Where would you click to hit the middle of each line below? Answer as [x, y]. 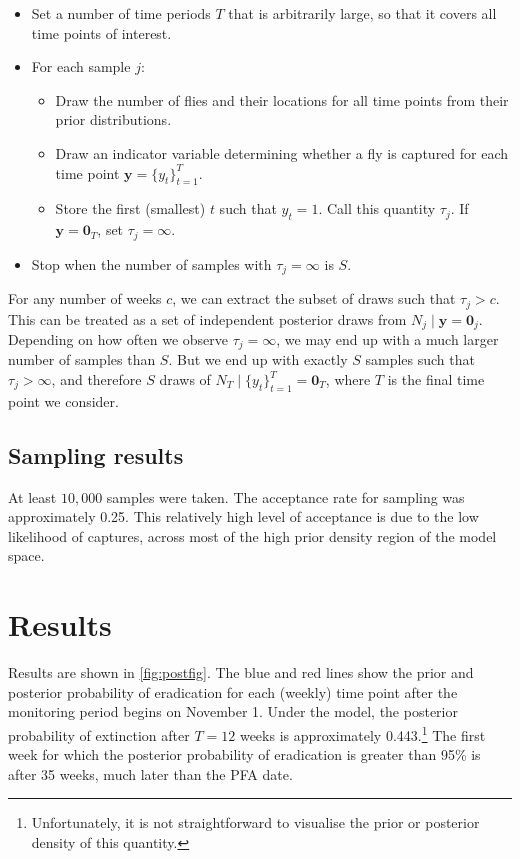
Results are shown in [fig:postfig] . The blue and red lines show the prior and [241, 672]
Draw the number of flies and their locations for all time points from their [282, 99]
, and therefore [96, 379]
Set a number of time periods [121, 13]
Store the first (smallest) [130, 208]
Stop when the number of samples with [151, 263]
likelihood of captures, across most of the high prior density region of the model [252, 535]
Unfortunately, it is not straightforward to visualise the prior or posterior [255, 822]
